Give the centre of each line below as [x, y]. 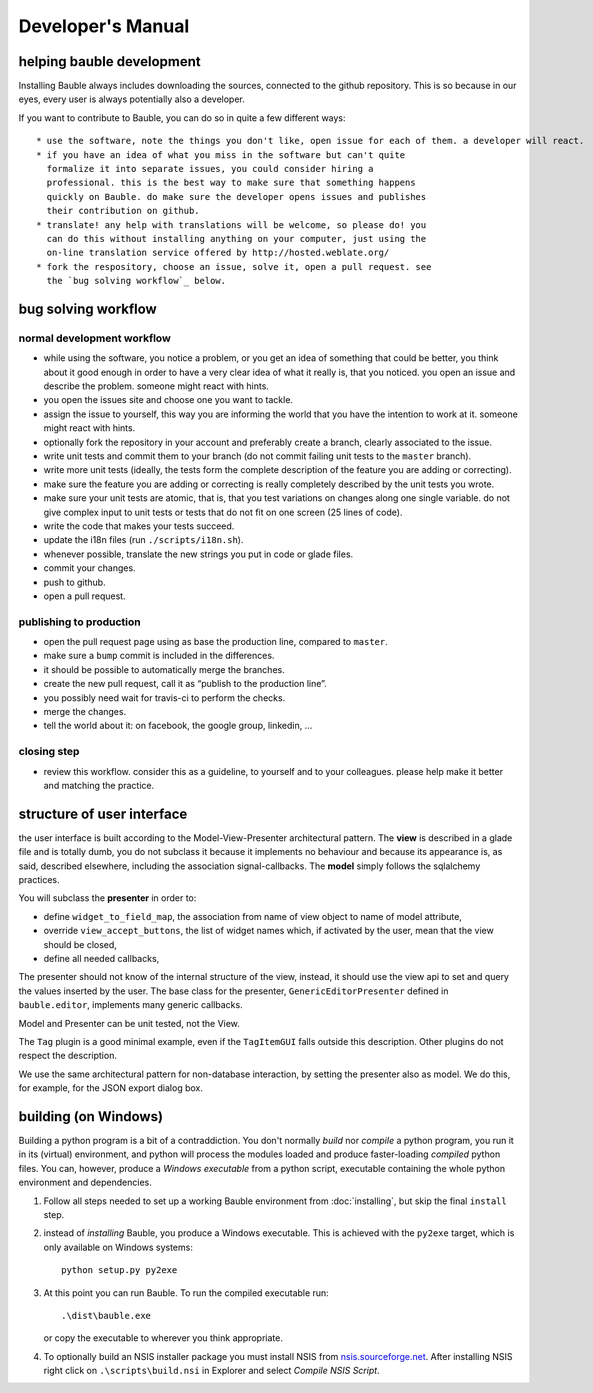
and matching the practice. [99, 785]
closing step [49, 752]
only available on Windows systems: [118, 1247]
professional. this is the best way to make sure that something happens [231, 183]
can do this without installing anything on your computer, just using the [236, 238]
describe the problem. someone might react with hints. [156, 386]
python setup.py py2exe [119, 1270]
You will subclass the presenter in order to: [107, 898]
